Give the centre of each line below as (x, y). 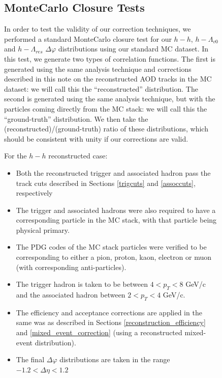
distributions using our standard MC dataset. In (133, 49)
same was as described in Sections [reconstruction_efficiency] (111, 322)
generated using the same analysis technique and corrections (98, 69)
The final (30, 359)
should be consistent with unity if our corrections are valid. (96, 138)
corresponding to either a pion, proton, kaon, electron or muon (114, 257)
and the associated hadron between (71, 295)
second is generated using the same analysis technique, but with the (110, 99)
